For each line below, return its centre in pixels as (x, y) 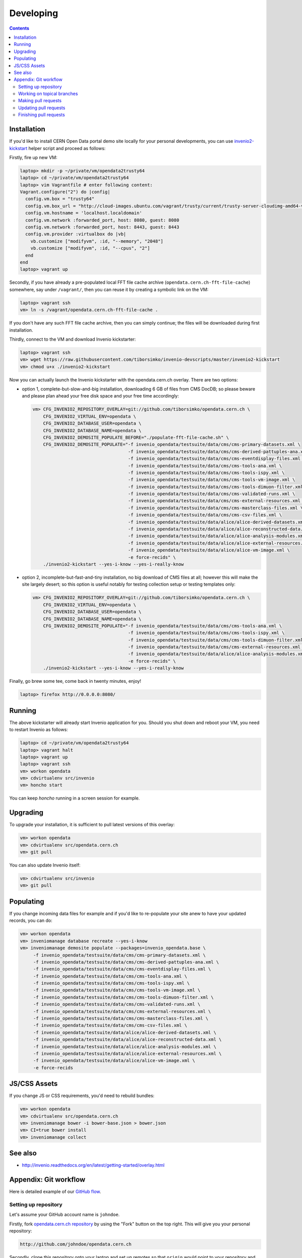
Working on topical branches (48, 94)
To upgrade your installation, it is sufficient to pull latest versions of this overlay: (92, 825)
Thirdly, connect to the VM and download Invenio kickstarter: (72, 339)
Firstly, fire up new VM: (33, 157)
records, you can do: (31, 920)
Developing (34, 13)
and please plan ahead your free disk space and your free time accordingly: (100, 396)
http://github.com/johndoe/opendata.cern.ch (76, 1244)
